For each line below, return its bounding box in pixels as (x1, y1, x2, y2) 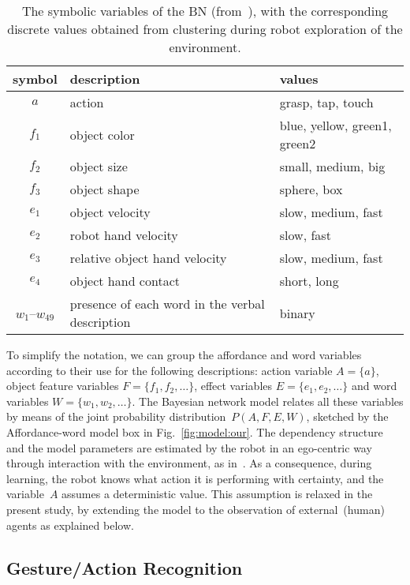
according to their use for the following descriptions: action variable (6, 362, 333, 378)
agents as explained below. (6, 516, 134, 533)
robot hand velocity (69, 226, 178, 244)
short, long (279, 272, 339, 290)
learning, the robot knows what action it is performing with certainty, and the (6, 470, 384, 486)
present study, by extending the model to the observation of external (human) (6, 501, 385, 517)
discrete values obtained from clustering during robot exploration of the (7, 20, 403, 38)
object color (69, 125, 135, 144)
